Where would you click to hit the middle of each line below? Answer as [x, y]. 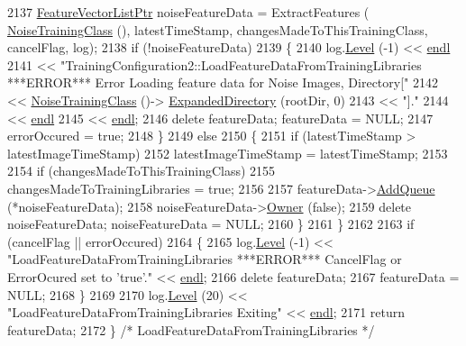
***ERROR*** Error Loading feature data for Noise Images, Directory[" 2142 [223, 82]
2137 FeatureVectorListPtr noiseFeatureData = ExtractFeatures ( [188, 12]
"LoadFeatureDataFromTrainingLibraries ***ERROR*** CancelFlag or [205, 259]
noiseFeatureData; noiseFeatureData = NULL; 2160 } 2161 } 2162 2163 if [211, 224]
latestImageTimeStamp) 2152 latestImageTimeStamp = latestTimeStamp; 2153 [228, 153]
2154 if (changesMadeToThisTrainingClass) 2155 [142, 171]
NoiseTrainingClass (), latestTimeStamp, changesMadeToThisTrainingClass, [218, 29]
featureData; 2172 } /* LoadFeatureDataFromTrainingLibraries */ [191, 329]
